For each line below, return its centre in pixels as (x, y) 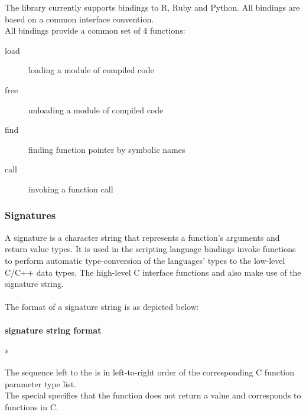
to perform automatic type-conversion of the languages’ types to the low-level (145, 260)
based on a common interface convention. (79, 19)
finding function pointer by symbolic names (107, 149)
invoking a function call (71, 189)
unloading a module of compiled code (96, 110)
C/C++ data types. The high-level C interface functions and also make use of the (153, 272)
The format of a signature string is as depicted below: (102, 307)
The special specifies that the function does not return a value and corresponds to (153, 395)
